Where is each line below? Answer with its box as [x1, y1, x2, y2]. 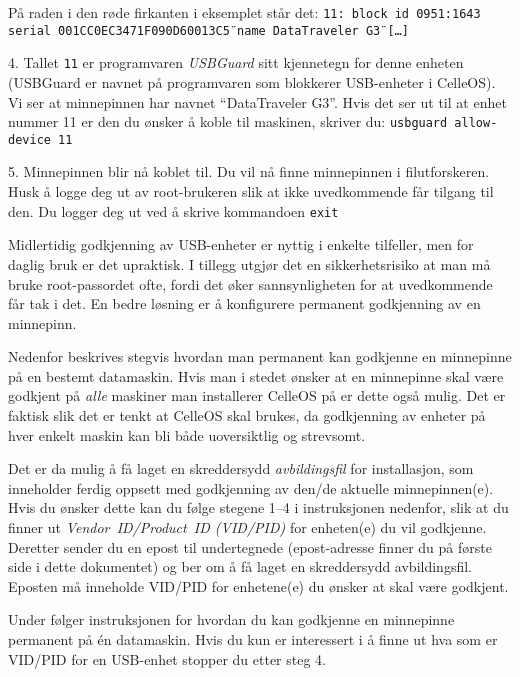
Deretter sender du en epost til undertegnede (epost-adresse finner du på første [8, 536, 492, 557]
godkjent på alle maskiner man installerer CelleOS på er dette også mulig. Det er [8, 385, 506, 406]
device [8, 132, 51, 147]
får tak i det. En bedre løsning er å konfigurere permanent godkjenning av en [8, 293, 481, 314]
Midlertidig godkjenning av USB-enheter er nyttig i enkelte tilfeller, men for [8, 234, 474, 255]
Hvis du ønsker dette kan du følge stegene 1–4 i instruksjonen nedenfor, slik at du [8, 497, 509, 518]
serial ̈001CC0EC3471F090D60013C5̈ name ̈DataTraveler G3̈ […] [8, 23, 409, 38]
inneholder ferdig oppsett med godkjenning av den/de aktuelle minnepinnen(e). [8, 477, 494, 498]
